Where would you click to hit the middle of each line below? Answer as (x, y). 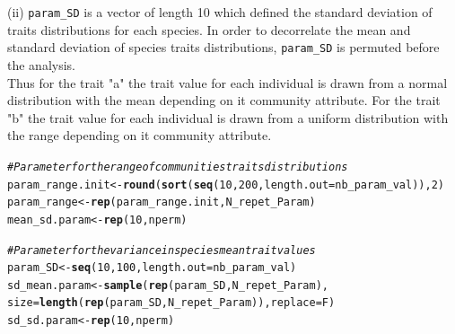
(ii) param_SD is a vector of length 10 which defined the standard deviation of (220, 12)
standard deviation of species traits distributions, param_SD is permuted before (223, 47)
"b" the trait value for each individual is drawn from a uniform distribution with (228, 117)
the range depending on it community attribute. (140, 135)
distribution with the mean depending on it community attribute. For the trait (224, 100)
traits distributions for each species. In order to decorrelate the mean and (209, 29)
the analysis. (41, 64)
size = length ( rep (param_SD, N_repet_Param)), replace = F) (171, 303)
